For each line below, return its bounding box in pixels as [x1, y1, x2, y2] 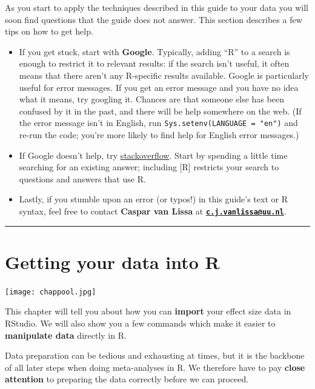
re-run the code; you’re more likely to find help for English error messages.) [19, 128, 299, 141]
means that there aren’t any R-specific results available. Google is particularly [19, 68, 309, 81]
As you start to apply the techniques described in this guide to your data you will [5, 1, 309, 13]
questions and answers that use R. [19, 172, 146, 185]
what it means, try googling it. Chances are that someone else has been [19, 93, 284, 105]
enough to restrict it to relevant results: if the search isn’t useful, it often [19, 57, 290, 70]
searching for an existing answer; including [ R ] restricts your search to [19, 161, 279, 173]
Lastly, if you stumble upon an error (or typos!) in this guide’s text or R [19, 193, 288, 205]
